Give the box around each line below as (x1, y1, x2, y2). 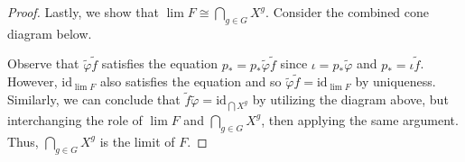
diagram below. (7, 23, 92, 42)
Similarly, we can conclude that (7, 90, 181, 109)
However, (7, 72, 58, 91)
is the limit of (99, 131, 175, 150)
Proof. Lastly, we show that (7, 3, 159, 21)
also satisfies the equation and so (99, 72, 282, 91)
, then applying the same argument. (261, 110, 459, 129)
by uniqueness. (355, 72, 436, 91)
